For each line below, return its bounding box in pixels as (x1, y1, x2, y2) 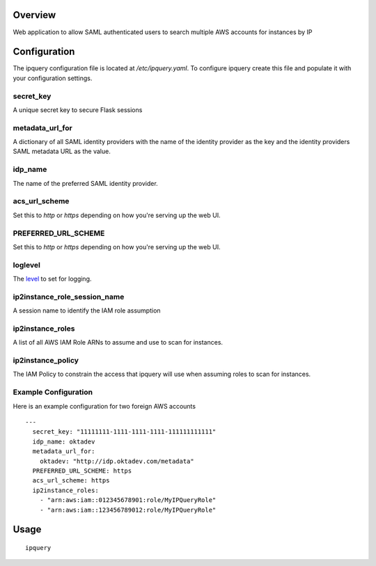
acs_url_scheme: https (32, 477, 110, 485)
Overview (13, 9, 56, 21)
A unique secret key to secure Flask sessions (13, 105, 143, 114)
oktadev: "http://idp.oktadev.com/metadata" (39, 457, 194, 465)
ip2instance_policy (13, 356, 79, 365)
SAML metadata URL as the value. (13, 147, 111, 156)
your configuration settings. (13, 74, 93, 82)
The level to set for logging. (13, 275, 92, 283)
